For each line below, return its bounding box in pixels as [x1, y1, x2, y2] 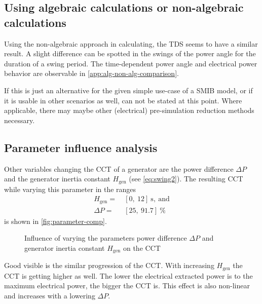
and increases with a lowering [4, 290, 95, 300]
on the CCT [123, 242, 161, 253]
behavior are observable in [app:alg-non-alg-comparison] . [4, 68, 179, 79]
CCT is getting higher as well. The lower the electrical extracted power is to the [4, 270, 253, 281]
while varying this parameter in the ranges [4, 183, 136, 194]
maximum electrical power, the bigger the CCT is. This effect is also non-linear [4, 280, 250, 291]
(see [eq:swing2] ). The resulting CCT [129, 173, 243, 184]
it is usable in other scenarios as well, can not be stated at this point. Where [4, 95, 242, 105]
